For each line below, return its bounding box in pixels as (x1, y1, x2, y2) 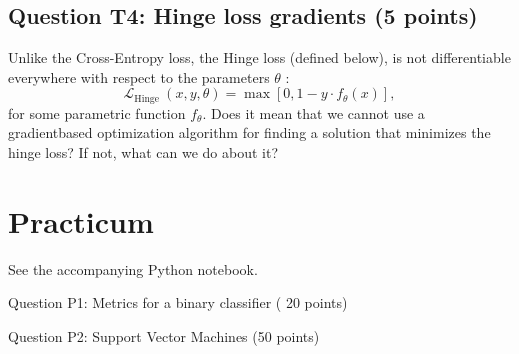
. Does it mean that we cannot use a (202, 102, 425, 123)
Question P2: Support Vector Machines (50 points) (8, 325, 320, 346)
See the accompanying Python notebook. (8, 258, 258, 279)
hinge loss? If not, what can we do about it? (8, 142, 279, 163)
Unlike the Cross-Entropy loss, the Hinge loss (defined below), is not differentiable (8, 47, 511, 68)
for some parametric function (8, 102, 186, 123)
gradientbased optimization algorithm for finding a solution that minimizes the (8, 122, 491, 143)
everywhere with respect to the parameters (8, 66, 270, 87)
